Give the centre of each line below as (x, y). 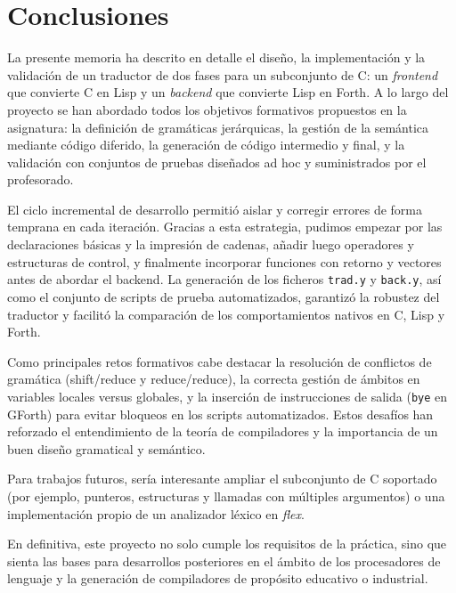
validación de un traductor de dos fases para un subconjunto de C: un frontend (223, 74)
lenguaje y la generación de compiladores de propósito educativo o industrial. (218, 578)
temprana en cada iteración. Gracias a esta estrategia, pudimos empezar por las (225, 227)
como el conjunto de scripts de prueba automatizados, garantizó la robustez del (224, 296)
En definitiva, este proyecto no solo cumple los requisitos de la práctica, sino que (227, 544)
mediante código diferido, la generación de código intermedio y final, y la (206, 145)
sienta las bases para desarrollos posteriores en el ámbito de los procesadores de (224, 561)
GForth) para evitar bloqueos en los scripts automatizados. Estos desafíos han (220, 414)
